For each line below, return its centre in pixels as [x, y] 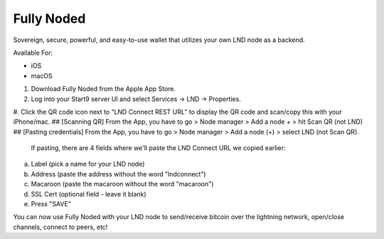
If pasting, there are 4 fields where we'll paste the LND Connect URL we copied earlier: [158, 148]
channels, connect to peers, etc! [60, 227]
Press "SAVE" [51, 204]
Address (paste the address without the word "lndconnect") [118, 174]
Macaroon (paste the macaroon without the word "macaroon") [122, 184]
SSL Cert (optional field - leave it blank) [89, 194]
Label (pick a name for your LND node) [88, 164]
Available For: [33, 53]
